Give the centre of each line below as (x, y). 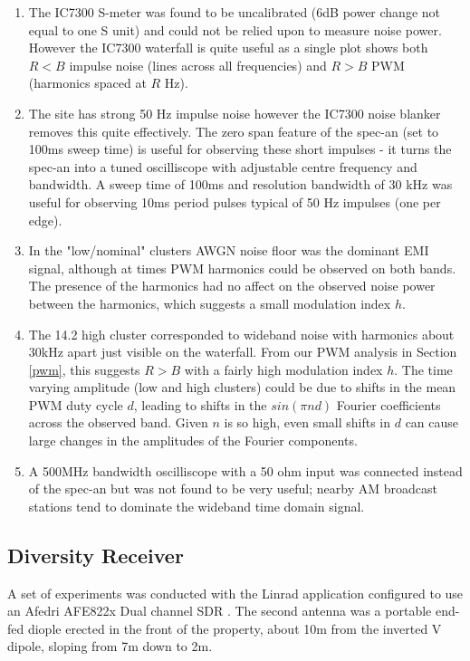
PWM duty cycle (76, 404)
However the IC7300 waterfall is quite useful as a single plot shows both (228, 48)
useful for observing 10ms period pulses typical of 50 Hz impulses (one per (235, 201)
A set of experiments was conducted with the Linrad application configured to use (235, 593)
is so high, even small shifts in (307, 422)
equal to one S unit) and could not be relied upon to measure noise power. (235, 29)
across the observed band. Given (118, 422)
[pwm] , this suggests (84, 369)
